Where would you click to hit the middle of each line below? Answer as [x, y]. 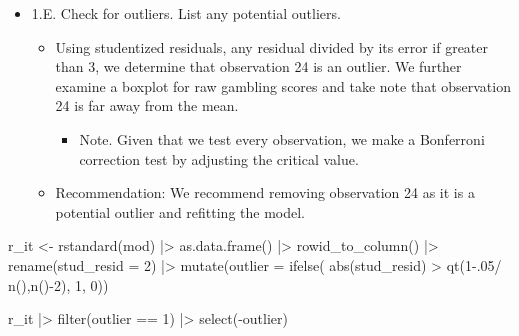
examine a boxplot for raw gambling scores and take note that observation [283, 85]
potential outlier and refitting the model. [180, 211]
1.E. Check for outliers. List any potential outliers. [186, 13]
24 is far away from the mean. [147, 105]
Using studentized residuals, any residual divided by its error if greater [272, 46]
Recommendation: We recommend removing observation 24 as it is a [265, 192]
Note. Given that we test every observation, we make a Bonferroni [282, 138]
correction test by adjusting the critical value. [219, 158]
